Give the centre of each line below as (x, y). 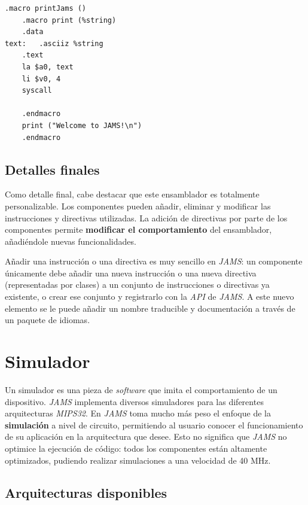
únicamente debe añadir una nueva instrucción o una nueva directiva (131, 273)
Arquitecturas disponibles (86, 492)
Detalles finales (52, 169)
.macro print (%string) (69, 20)
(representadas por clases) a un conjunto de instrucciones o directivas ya (137, 285)
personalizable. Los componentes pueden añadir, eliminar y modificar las (138, 206)
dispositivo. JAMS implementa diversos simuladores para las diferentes (134, 401)
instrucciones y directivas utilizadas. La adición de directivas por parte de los (146, 217)
